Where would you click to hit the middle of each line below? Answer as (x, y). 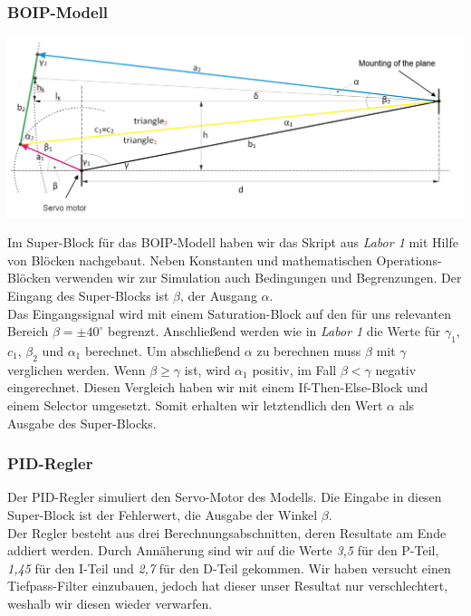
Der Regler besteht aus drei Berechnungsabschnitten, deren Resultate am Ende (227, 532)
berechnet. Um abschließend (163, 350)
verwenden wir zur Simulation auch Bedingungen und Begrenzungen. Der (258, 278)
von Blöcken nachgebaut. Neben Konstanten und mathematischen (190, 260)
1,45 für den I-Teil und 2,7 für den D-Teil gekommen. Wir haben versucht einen (229, 568)
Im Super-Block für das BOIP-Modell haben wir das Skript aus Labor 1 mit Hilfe (233, 242)
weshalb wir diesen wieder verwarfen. (110, 603)
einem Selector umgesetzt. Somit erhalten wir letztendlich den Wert (195, 404)
